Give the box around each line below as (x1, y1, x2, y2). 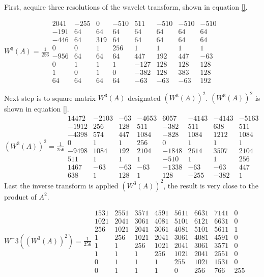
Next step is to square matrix (4, 92, 96, 103)
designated (128, 92, 161, 103)
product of (4, 191, 37, 202)
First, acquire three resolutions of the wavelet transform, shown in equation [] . (4, 2, 248, 12)
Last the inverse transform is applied (4, 180, 119, 190)
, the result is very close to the (163, 180, 258, 190)
